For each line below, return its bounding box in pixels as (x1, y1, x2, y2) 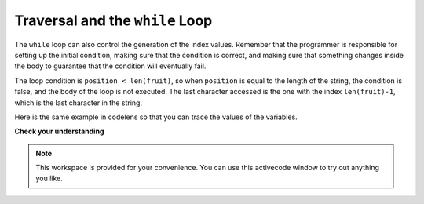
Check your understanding (14, 126, 104, 137)
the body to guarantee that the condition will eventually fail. (14, 61, 207, 71)
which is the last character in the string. (14, 98, 143, 107)
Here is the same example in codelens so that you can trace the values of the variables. (14, 112, 298, 122)
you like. (35, 173, 63, 184)
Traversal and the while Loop (14, 12, 213, 29)
